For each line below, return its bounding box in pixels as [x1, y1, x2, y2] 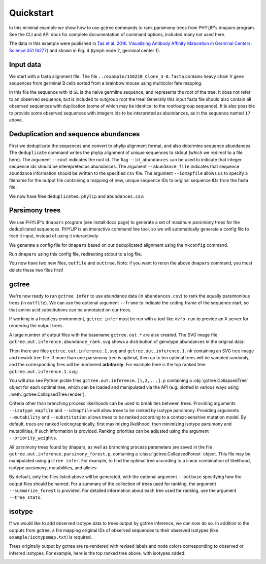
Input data [9, 60, 41, 69]
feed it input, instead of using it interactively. [9, 233, 100, 239]
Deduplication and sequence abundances [9, 130, 140, 138]
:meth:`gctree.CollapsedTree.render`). [9, 391, 86, 397]
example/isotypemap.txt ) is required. [9, 534, 92, 540]
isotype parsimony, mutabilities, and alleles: [9, 464, 98, 471]
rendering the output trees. [9, 323, 64, 329]
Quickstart [9, 7, 54, 18]
